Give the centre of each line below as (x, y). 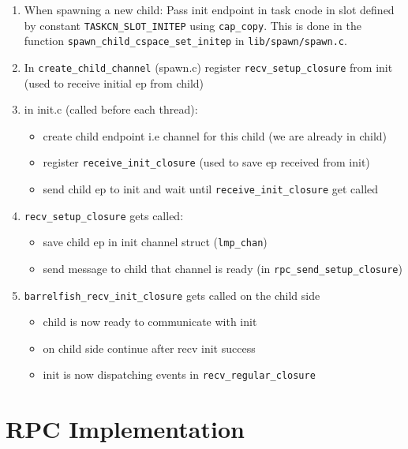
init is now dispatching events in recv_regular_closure (179, 374)
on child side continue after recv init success (149, 348)
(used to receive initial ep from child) (114, 82)
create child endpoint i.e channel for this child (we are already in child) (215, 135)
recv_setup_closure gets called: (104, 215)
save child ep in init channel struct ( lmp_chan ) (155, 242)
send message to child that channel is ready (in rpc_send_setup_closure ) (223, 268)
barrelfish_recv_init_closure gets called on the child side (172, 295)
